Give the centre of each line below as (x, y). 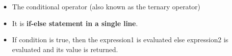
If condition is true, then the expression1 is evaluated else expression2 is (120, 40)
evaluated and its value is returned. (65, 49)
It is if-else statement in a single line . (75, 23)
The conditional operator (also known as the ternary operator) (106, 6)
